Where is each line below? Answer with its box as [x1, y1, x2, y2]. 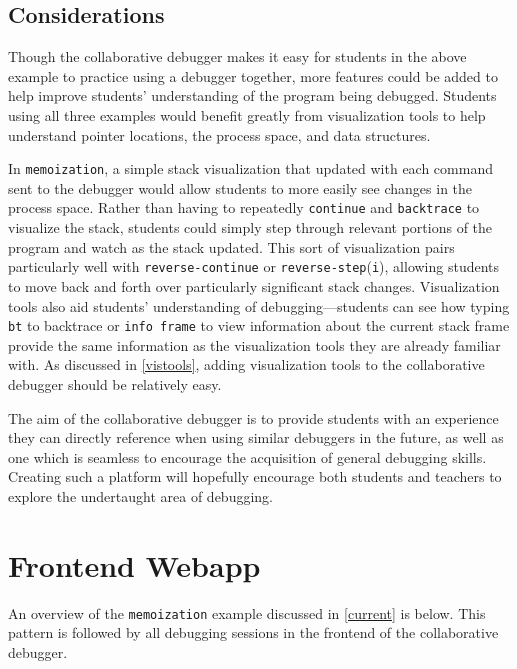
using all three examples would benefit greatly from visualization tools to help [8, 104, 486, 125]
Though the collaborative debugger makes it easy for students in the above [8, 46, 467, 67]
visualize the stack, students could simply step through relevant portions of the [8, 217, 493, 238]
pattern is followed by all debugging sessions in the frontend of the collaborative [8, 622, 499, 643]
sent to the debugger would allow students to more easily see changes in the [8, 177, 473, 198]
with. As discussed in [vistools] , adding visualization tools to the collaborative [8, 354, 485, 375]
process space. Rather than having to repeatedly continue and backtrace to [8, 197, 480, 218]
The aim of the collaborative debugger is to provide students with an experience [8, 407, 499, 428]
